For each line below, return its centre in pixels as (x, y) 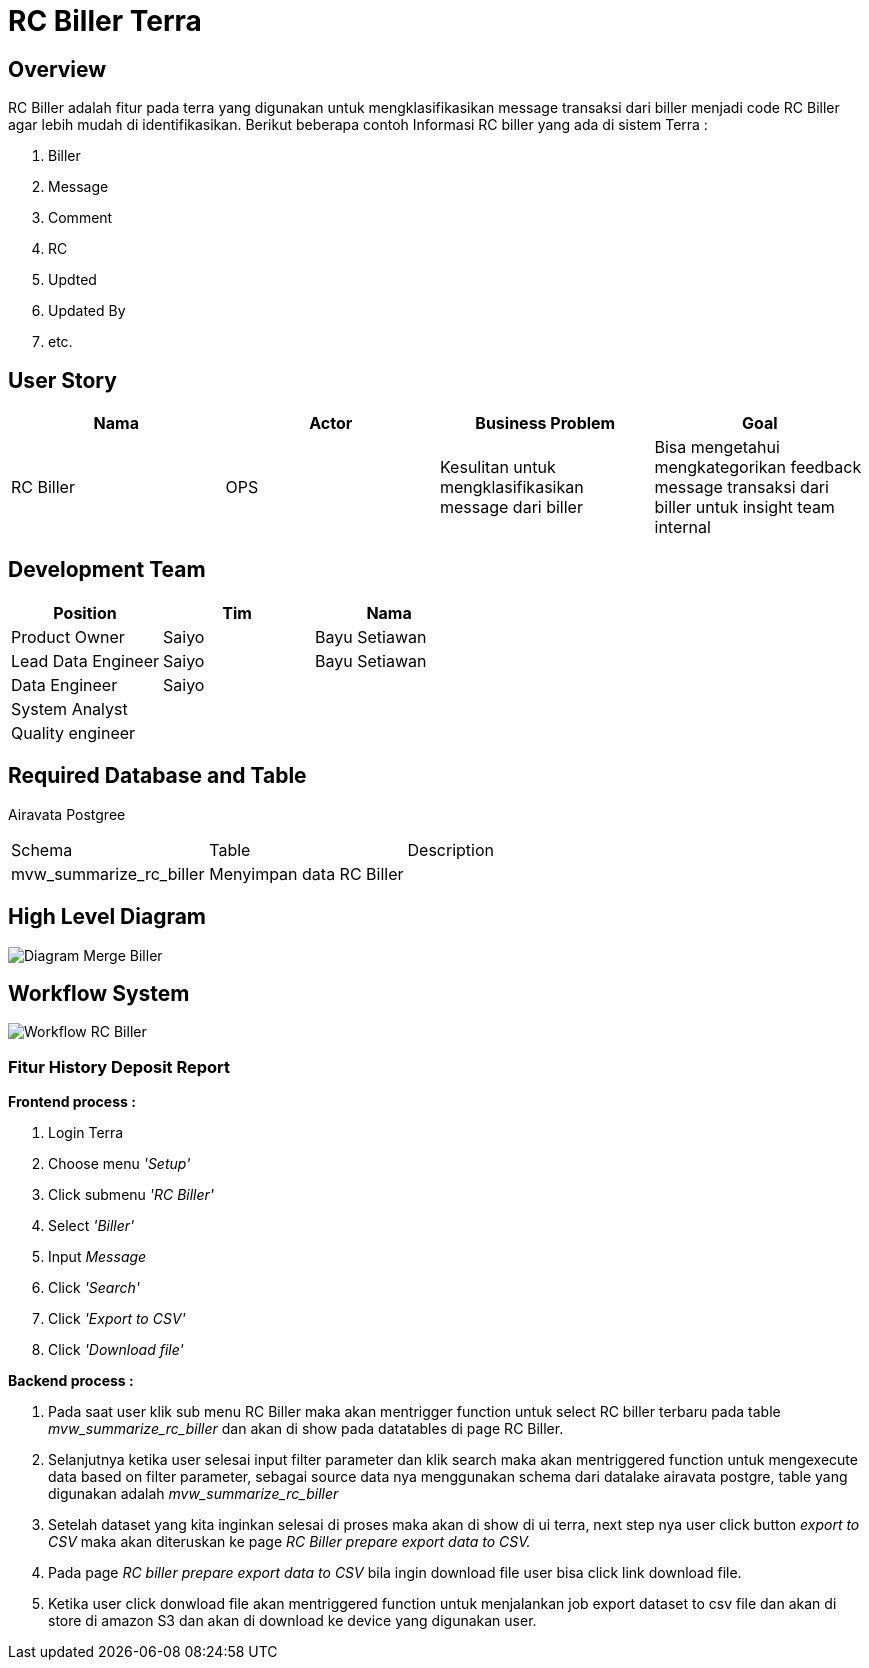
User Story (62, 380)
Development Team (107, 570)
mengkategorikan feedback (758, 467)
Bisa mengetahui (717, 447)
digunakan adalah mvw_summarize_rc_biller (193, 1494)
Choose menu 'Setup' (119, 1164)
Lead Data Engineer (85, 660)
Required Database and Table (157, 776)
